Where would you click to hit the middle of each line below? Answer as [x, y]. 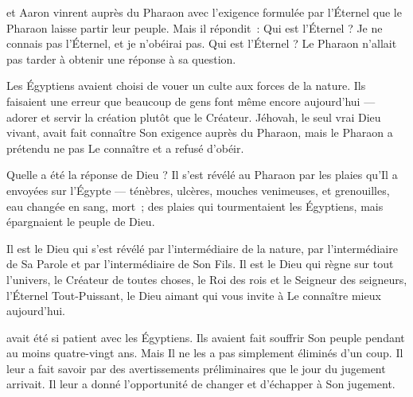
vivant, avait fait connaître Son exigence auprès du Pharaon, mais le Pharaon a [200, 132]
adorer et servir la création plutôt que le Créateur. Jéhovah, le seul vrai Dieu [194, 117]
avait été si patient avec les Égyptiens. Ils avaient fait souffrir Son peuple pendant [206, 337]
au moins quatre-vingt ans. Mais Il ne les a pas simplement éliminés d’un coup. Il [205, 353]
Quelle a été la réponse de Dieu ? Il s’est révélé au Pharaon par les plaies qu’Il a [202, 175]
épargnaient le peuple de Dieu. [81, 222]
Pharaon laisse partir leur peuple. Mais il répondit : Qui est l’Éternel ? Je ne [195, 27]
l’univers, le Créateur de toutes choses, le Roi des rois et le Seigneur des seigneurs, [207, 279]
